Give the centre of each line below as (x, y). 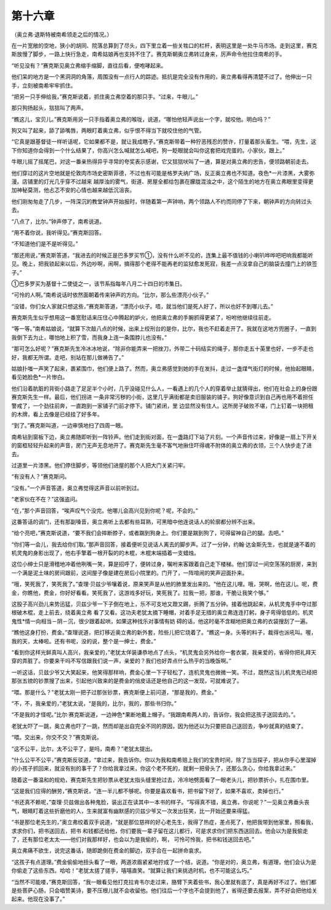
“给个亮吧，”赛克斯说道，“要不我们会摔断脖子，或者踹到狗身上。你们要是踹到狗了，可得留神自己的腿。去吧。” (148, 533)
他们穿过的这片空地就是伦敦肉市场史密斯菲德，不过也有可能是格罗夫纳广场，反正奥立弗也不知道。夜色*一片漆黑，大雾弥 (163, 173)
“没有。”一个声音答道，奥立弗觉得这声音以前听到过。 (77, 488)
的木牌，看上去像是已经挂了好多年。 (57, 414)
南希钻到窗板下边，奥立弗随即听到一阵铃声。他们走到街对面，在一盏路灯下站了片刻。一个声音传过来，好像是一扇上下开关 (164, 437)
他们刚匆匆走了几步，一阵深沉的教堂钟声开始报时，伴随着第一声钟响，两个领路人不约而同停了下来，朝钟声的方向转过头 (162, 201)
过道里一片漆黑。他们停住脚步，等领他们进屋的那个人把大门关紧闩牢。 (100, 465)
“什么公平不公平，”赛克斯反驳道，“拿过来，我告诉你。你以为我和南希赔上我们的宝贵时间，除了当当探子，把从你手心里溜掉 (164, 759)
